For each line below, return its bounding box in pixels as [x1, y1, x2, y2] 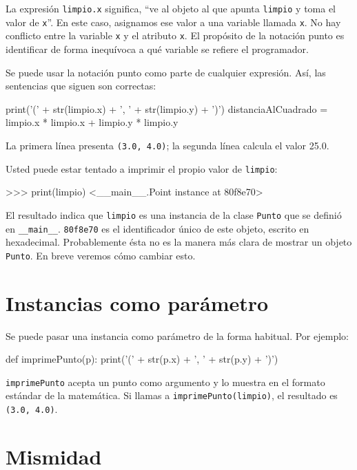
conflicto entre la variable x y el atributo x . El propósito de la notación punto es [6, 28, 345, 43]
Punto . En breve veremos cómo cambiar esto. [6, 248, 196, 262]
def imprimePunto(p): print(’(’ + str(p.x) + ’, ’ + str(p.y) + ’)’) [6, 352, 278, 366]
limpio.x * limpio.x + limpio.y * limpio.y [6, 115, 178, 129]
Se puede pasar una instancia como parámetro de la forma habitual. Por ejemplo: [6, 328, 349, 343]
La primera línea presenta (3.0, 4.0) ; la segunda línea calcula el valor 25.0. [6, 138, 329, 152]
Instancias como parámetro [6, 288, 269, 317]
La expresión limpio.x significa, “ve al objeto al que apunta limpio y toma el [6, 1, 336, 15]
